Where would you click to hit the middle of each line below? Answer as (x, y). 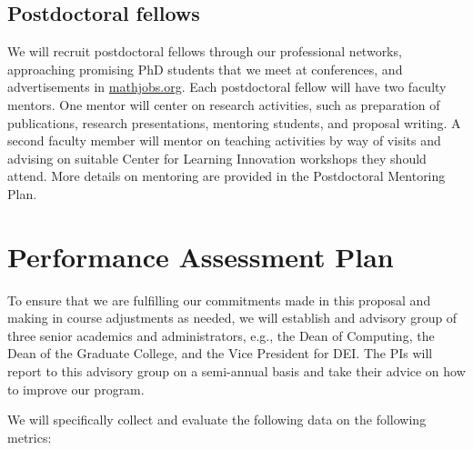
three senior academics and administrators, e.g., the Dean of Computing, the (221, 335)
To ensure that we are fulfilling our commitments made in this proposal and (219, 300)
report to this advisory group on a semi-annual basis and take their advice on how (236, 371)
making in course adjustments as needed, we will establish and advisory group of (232, 318)
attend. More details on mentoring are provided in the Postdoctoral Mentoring (226, 176)
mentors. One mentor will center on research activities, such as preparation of (224, 104)
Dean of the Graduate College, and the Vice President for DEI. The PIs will (220, 353)
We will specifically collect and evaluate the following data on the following (217, 420)
